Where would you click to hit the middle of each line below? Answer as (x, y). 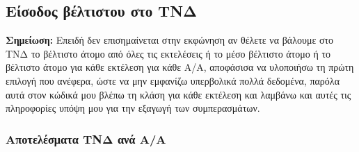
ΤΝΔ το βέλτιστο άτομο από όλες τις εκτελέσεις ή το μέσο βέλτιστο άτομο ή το (168, 53)
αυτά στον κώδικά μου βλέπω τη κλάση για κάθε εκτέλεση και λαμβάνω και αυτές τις (178, 94)
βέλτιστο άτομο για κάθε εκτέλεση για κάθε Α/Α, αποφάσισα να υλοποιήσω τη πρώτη (180, 67)
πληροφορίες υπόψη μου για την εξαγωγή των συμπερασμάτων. (133, 108)
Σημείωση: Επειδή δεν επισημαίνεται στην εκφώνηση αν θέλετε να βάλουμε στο (170, 40)
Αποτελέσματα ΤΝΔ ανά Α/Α (86, 138)
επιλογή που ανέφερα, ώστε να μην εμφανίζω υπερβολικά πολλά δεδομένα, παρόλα (173, 80)
